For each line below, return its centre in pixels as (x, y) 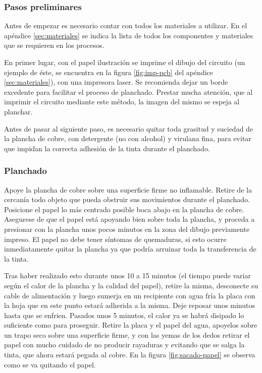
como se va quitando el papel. (50, 364)
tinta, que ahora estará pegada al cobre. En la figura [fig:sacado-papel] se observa (130, 355)
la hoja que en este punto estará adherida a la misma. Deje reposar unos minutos (130, 305)
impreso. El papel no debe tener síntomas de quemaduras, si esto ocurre (115, 239)
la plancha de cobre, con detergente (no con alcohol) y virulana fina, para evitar (128, 138)
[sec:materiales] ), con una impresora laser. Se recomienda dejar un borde (116, 82)
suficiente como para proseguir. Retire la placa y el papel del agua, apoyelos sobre (131, 325)
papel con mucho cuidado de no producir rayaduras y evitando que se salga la (124, 345)
